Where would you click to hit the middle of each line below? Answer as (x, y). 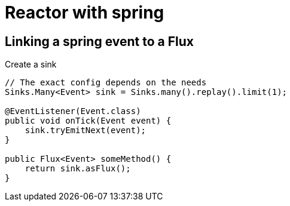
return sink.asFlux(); (78, 169)
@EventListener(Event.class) (73, 111)
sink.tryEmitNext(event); (86, 130)
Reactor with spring (85, 13)
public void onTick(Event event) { (88, 121)
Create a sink (31, 64)
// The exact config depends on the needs (106, 83)
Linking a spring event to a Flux (100, 41)
